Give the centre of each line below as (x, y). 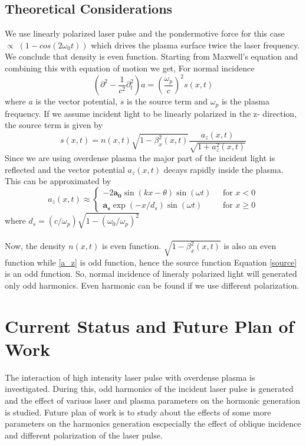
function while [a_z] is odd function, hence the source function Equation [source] (151, 262)
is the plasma (245, 101)
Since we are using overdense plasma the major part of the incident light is (140, 158)
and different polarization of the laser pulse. (84, 435)
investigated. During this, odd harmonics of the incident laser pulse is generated (149, 389)
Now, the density (35, 246)
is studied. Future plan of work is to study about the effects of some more (138, 412)
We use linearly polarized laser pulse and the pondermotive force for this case (145, 33)
